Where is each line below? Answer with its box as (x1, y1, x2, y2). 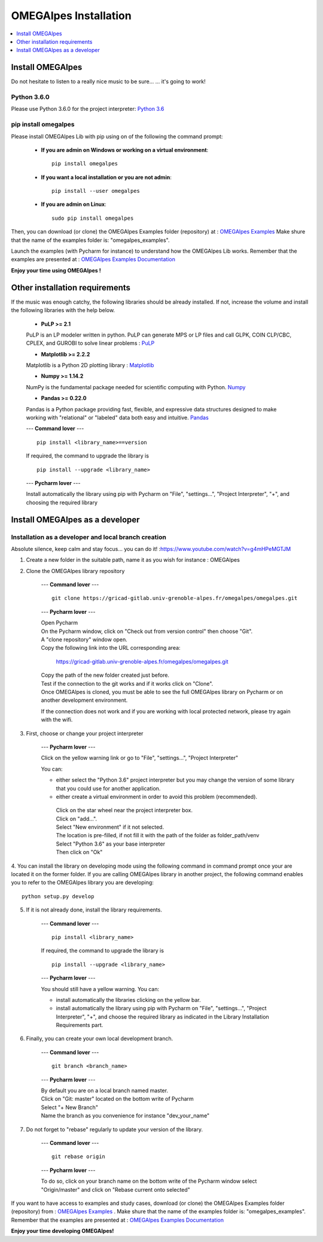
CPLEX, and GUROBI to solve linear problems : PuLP (26, 340, 155, 347)
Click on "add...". (56, 815, 97, 822)
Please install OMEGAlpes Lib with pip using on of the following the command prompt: (11, 132, 223, 140)
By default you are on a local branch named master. (41, 1087, 169, 1094)
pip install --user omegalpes (51, 187, 141, 195)
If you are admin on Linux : (41, 201, 107, 208)
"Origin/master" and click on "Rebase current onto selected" (41, 1186, 191, 1193)
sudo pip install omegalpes (51, 214, 134, 222)
